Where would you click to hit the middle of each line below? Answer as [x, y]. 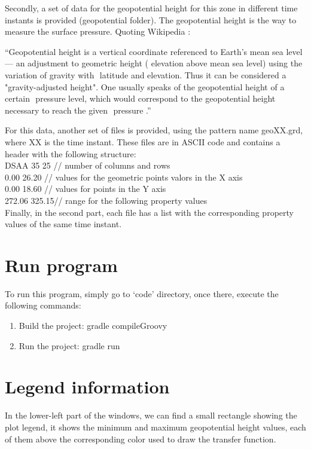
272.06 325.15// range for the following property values [106, 200]
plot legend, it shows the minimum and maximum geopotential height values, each [155, 427]
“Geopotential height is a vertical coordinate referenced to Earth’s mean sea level [154, 51]
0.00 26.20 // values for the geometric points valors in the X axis [124, 177]
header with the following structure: [71, 153]
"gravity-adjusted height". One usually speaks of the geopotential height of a [145, 86]
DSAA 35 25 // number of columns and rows [88, 165]
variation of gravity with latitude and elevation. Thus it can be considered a [146, 74]
